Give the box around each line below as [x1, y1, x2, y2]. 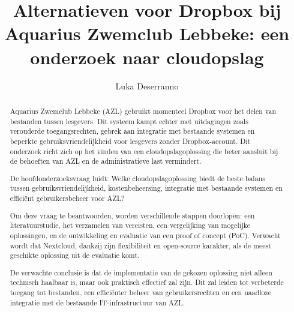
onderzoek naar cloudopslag [30, 44, 264, 69]
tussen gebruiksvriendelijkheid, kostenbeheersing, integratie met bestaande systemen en [10, 183, 283, 193]
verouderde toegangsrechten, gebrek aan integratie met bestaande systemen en [10, 126, 255, 136]
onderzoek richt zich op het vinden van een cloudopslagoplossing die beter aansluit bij [10, 146, 278, 156]
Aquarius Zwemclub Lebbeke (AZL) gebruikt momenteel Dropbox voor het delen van [10, 106, 277, 116]
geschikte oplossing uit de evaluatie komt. [10, 250, 140, 260]
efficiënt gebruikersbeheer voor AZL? [10, 193, 125, 203]
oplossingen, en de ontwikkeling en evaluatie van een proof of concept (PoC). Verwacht [10, 230, 281, 240]
